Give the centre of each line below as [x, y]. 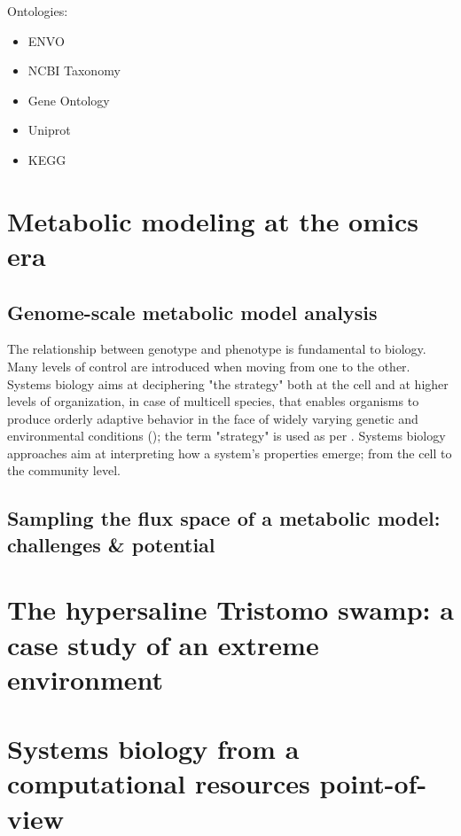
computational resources [159, 783]
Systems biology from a [153, 749]
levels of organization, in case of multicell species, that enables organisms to [213, 401]
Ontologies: [38, 11]
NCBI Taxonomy [74, 70]
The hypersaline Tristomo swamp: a [230, 609]
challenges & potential [111, 544]
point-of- [373, 783]
